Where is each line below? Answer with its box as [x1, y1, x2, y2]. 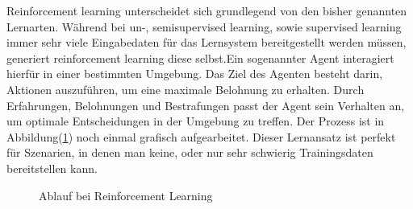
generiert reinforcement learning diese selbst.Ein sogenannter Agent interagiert [6, 49, 394, 66]
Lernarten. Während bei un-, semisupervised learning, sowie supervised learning [6, 18, 402, 35]
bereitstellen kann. [6, 159, 98, 176]
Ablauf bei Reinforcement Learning [39, 186, 213, 203]
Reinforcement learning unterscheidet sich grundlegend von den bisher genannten [6, 2, 407, 18]
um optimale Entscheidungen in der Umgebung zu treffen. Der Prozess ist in [6, 113, 385, 129]
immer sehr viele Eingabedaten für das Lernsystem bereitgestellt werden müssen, [6, 34, 407, 51]
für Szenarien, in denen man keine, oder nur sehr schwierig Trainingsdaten [6, 144, 373, 161]
